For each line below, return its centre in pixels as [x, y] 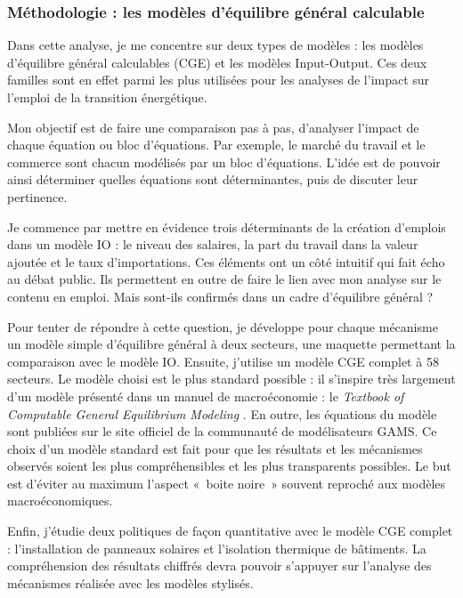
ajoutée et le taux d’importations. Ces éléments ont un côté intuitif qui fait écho [226, 261]
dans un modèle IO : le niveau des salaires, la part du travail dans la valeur [213, 244]
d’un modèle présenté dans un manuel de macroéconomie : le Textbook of [206, 396]
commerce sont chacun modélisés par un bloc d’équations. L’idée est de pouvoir [224, 162]
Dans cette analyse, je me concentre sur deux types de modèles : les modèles [215, 45]
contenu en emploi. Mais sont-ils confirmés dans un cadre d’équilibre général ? [220, 296]
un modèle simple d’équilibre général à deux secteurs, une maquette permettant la [231, 344]
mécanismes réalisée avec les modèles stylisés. [130, 582]
